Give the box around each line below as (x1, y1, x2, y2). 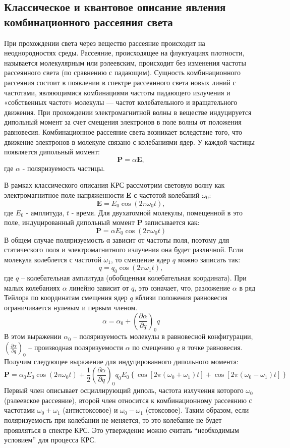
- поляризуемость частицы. (22, 162, 105, 173)
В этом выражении (4, 331, 62, 342)
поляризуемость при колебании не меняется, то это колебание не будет (4, 415, 222, 425)
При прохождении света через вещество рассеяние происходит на (4, 37, 205, 48)
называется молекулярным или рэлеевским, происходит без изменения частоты (4, 57, 246, 68)
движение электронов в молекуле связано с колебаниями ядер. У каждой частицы (4, 136, 255, 147)
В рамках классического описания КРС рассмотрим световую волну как (4, 180, 225, 190)
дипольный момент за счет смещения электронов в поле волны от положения (4, 117, 242, 127)
